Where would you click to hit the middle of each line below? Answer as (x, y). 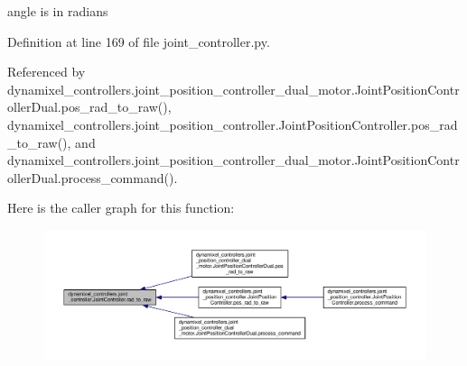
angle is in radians (58, 11)
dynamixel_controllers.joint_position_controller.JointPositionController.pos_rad (233, 124)
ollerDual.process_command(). (93, 177)
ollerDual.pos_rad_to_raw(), (89, 107)
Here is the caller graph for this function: (121, 208)
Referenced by (47, 72)
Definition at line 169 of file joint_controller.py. (139, 41)
